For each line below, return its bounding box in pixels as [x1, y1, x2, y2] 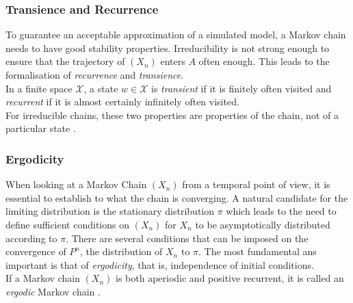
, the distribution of [80, 244, 163, 259]
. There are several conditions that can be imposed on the [66, 230, 309, 245]
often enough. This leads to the [198, 54, 330, 68]
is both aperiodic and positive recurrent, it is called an [116, 271, 344, 285]
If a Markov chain [5, 271, 80, 285]
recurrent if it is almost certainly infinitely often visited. [5, 94, 239, 109]
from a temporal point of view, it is [182, 177, 330, 192]
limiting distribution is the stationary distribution [5, 204, 215, 218]
